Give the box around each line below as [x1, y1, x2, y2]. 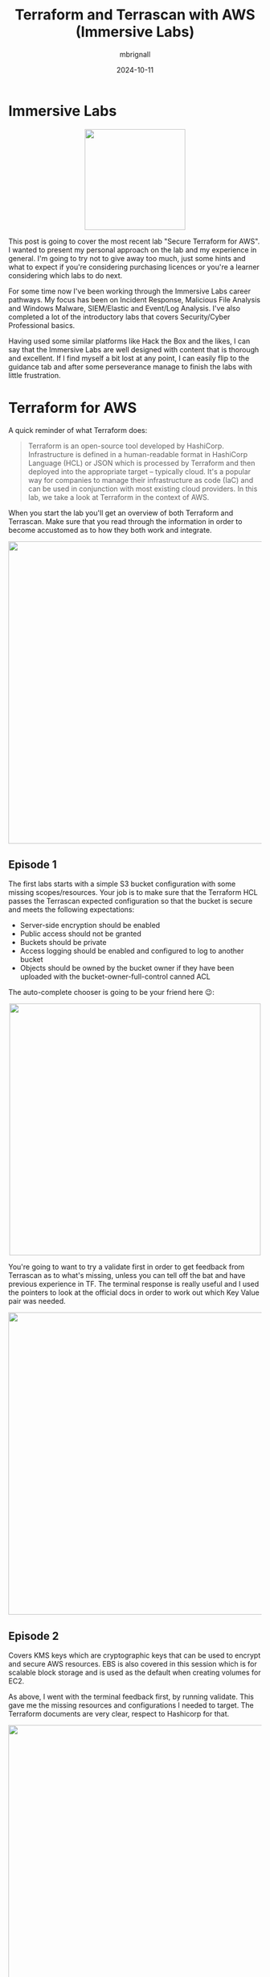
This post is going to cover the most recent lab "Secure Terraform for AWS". [8, 236, 260, 246]
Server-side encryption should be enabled [19, 921, 161, 930]
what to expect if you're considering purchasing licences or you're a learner [8, 262, 260, 272]
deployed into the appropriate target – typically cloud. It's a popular [27, 466, 252, 477]
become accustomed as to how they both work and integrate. [8, 525, 212, 535]
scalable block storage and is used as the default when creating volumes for [8, 1667, 261, 1678]
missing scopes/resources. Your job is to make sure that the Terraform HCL [8, 888, 259, 897]
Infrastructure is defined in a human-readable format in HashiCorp [27, 449, 248, 459]
